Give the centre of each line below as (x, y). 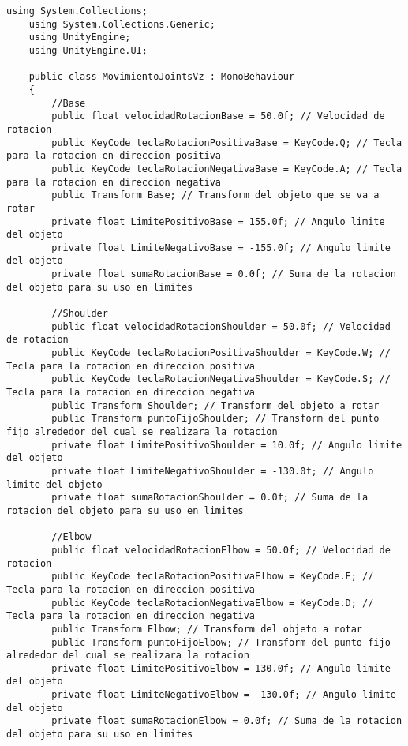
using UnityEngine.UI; (88, 50)
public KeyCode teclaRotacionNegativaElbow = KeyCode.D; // (213, 603)
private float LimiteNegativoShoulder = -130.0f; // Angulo (213, 471)
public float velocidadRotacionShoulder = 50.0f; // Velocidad (221, 326)
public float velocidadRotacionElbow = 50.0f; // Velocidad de (221, 550)
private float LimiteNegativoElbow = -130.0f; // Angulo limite (224, 695)
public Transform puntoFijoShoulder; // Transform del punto (215, 419)
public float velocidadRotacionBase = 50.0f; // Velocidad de (218, 116)
